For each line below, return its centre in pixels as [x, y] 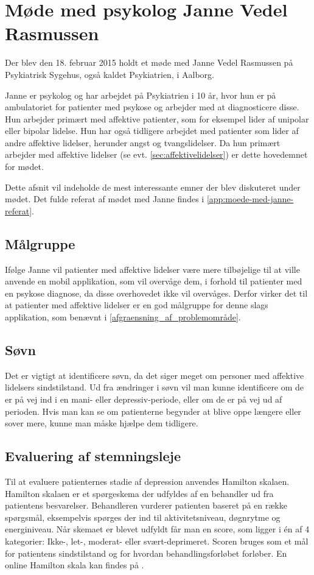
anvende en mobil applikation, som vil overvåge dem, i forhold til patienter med [154, 281]
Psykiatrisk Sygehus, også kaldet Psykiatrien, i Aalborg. [110, 74]
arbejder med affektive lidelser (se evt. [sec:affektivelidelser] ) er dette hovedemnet [156, 154]
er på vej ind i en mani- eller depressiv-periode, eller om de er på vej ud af [144, 399]
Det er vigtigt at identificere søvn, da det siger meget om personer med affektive [155, 375]
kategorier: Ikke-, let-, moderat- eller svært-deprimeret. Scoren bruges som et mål [157, 541]
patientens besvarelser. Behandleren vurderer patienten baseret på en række [146, 505]
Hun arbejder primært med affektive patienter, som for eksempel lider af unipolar [157, 118]
